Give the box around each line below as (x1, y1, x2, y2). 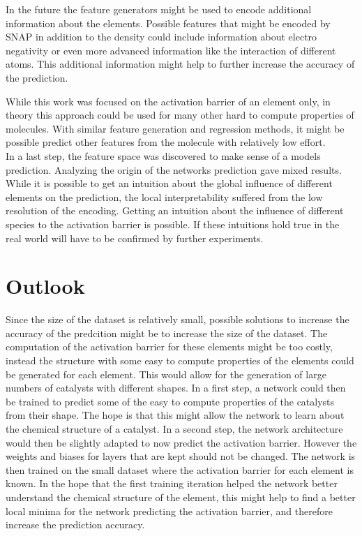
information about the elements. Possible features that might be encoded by (6, 15, 331, 30)
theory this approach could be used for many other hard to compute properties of (6, 107, 354, 122)
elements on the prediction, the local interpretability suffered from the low (6, 189, 323, 204)
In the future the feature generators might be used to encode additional (6, 2, 312, 16)
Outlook (6, 271, 85, 300)
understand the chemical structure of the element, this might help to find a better (6, 489, 356, 504)
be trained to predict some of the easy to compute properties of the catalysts (6, 394, 335, 408)
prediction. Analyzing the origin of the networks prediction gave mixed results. (6, 162, 342, 177)
